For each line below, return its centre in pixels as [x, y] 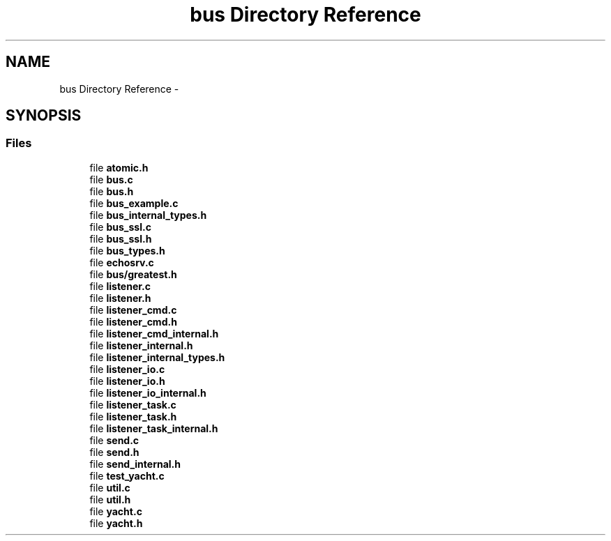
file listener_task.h [133, 416]
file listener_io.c [127, 369]
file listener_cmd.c [133, 310]
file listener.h [120, 298]
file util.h [110, 499]
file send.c [114, 440]
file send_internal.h [135, 464]
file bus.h [112, 191]
